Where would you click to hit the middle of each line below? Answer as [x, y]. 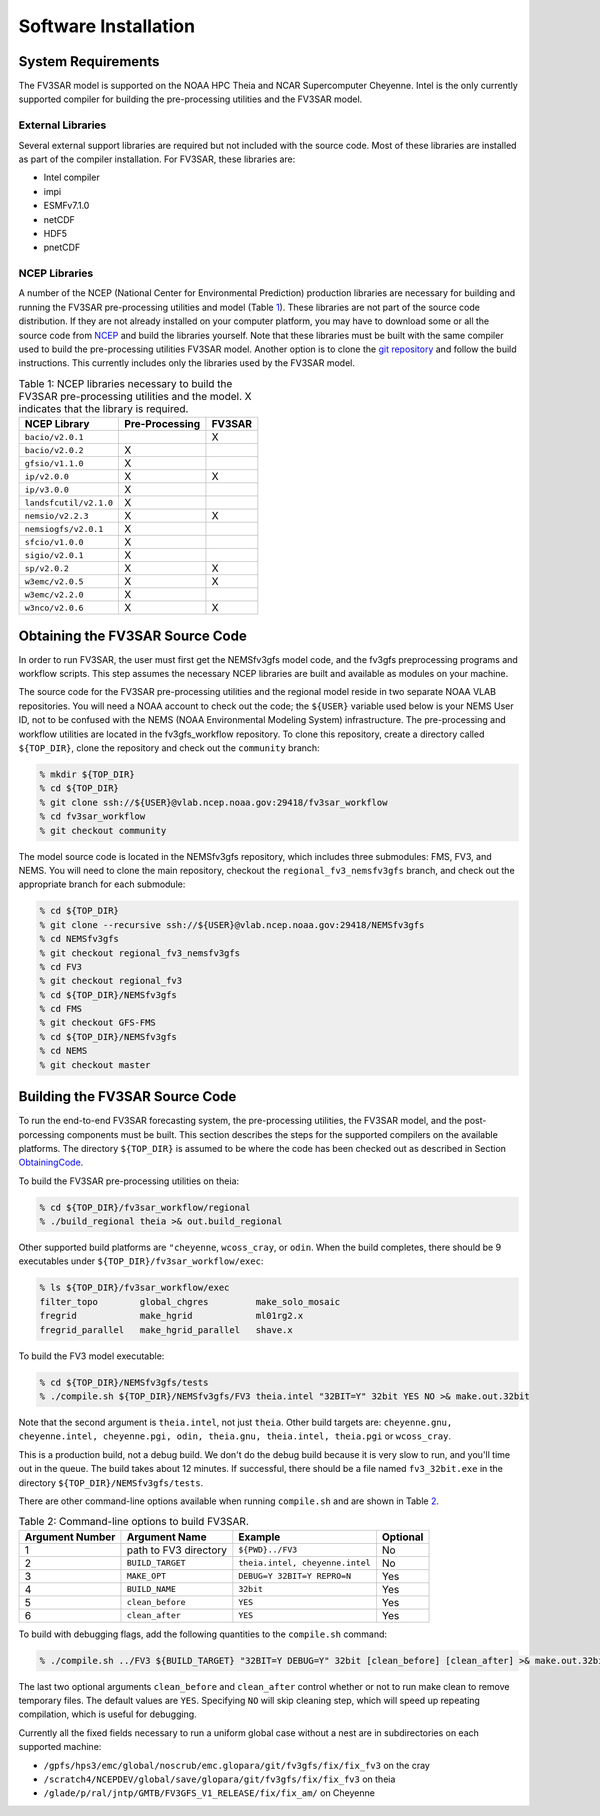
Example [259, 1537]
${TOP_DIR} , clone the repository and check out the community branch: [169, 748]
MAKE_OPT [146, 1576]
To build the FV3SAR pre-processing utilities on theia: [129, 1181]
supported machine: [60, 1747]
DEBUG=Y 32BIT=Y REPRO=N [295, 1576]
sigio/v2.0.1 [54, 555]
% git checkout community [103, 830]
